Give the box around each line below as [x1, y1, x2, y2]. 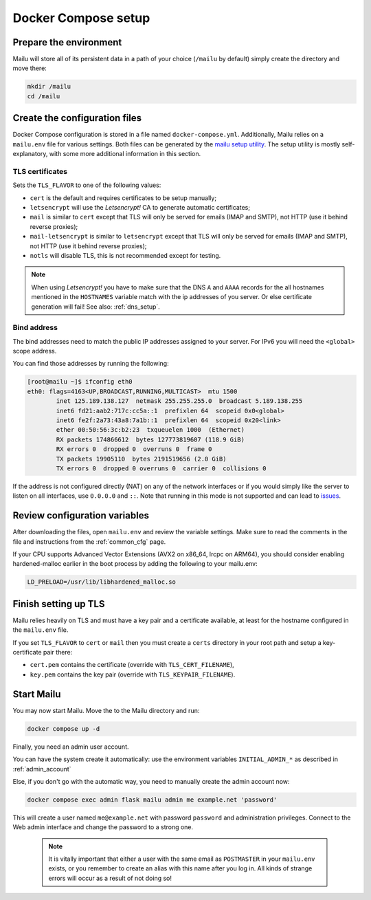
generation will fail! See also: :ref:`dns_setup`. [31, 303, 161, 311]
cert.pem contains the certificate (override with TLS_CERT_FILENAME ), [30, 661, 235, 669]
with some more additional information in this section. [49, 150, 201, 158]
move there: [12, 64, 47, 72]
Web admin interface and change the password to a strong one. [12, 823, 194, 831]
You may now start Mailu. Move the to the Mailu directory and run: [12, 706, 200, 714]
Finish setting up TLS [12, 598, 105, 610]
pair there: [43, 648, 73, 657]
